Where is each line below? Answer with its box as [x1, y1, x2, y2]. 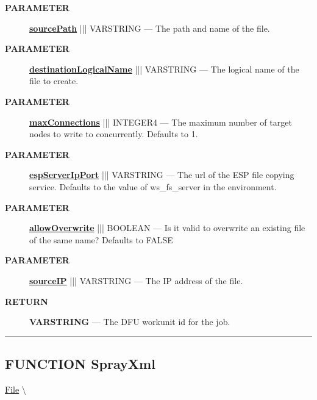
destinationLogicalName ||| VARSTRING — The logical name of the [29, 62, 299, 75]
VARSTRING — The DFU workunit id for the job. [29, 315, 230, 328]
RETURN [5, 295, 48, 307]
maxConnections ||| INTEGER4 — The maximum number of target [29, 115, 292, 128]
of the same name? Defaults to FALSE [29, 233, 173, 246]
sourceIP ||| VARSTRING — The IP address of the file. [29, 274, 243, 287]
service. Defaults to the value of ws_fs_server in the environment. [29, 180, 277, 193]
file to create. [29, 74, 79, 87]
